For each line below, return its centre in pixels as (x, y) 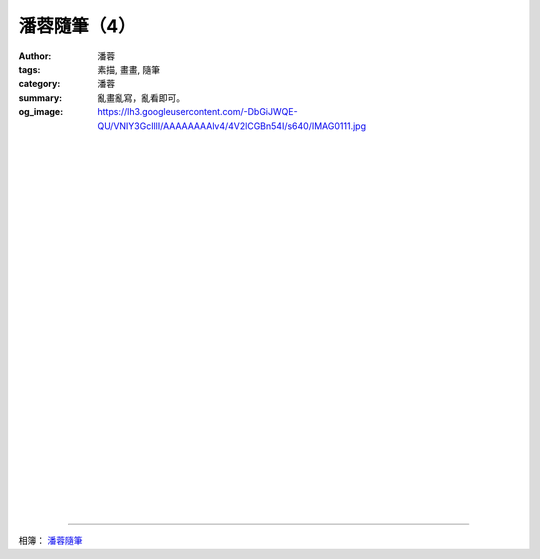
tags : (29, 69)
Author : (35, 56)
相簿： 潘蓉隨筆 (50, 541)
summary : (40, 97)
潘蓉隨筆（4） (77, 26)
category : (39, 84)
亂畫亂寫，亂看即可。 (141, 97)
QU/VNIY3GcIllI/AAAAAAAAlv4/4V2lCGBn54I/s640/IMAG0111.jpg (232, 126)
